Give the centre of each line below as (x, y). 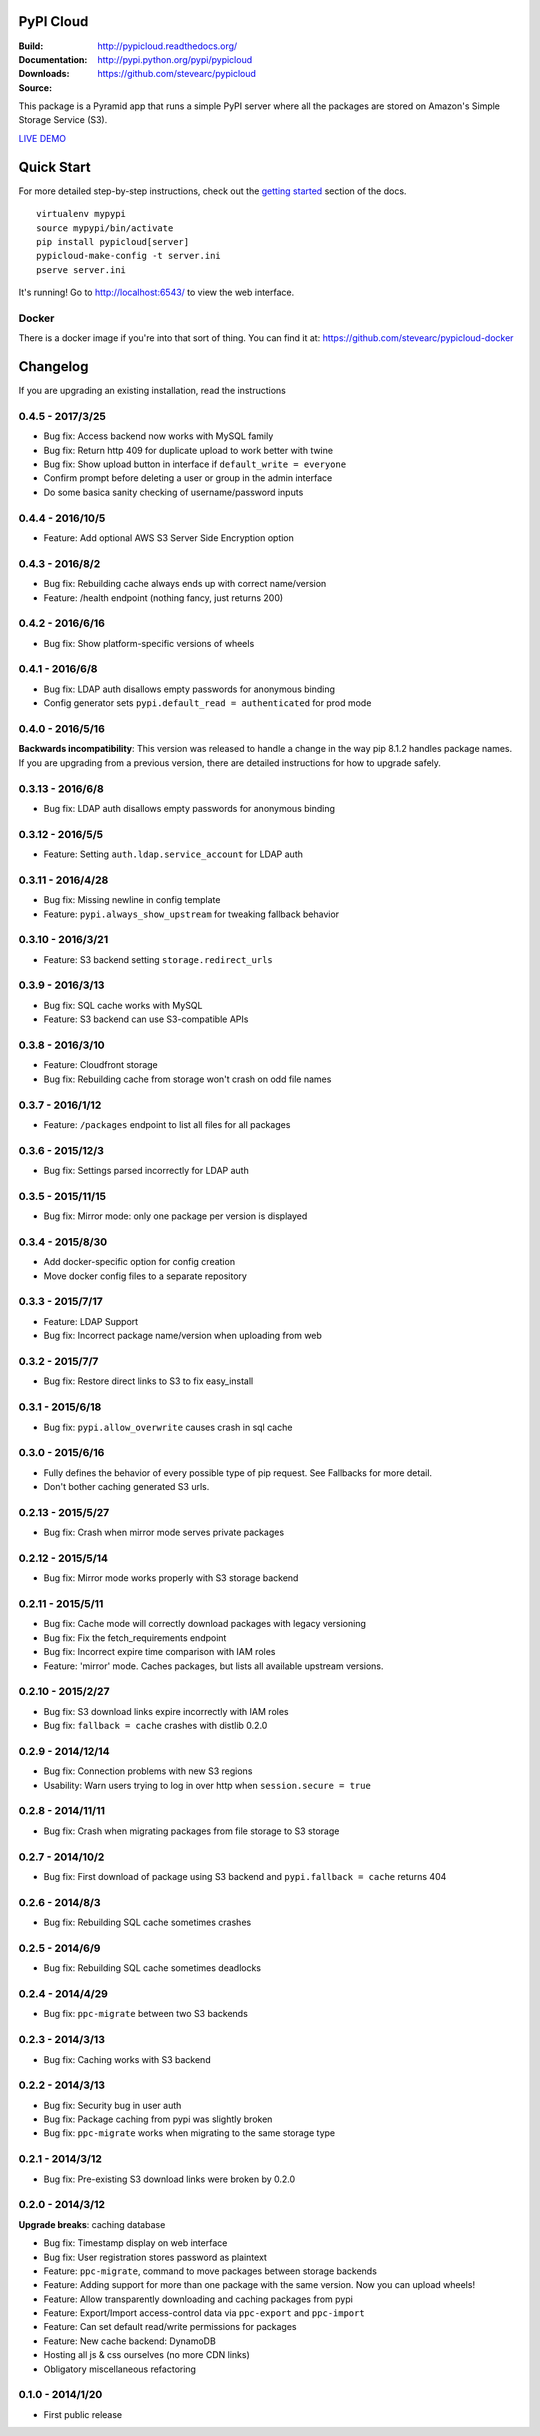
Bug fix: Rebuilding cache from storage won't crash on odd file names (187, 1079)
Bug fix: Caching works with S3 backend (127, 2059)
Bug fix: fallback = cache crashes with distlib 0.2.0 (155, 1726)
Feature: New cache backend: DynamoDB (130, 2341)
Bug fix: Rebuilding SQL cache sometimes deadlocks (152, 1968)
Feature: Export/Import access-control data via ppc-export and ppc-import (204, 2313)
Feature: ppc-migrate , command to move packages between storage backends (210, 2271)
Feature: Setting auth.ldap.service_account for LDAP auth (173, 854)
